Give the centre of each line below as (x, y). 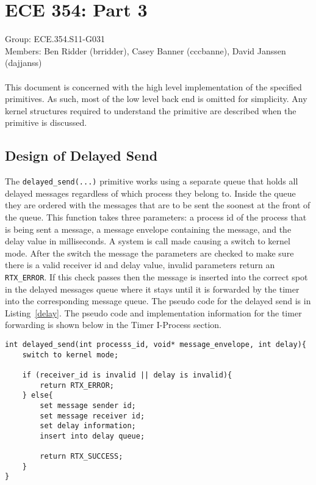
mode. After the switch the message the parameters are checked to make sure (149, 253)
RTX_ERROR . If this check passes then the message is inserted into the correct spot (156, 276)
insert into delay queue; (92, 436)
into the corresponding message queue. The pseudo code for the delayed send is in (158, 301)
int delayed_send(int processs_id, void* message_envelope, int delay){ (156, 344)
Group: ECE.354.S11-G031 (55, 39)
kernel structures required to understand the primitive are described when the (151, 110)
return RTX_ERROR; (77, 385)
